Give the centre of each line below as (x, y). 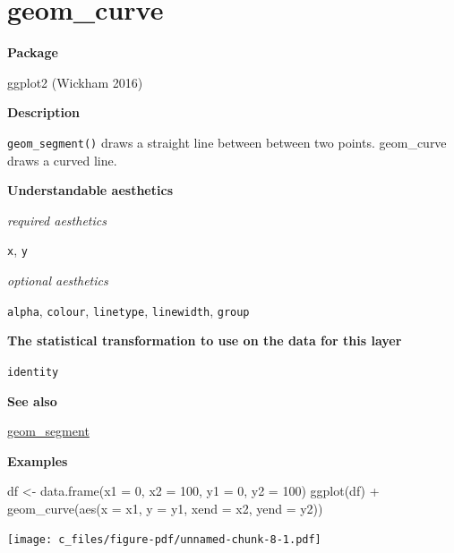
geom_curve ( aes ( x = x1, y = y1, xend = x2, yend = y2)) (165, 508)
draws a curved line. (62, 160)
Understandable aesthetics (90, 190)
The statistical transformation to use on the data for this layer (205, 340)
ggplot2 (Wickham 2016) (75, 82)
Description (44, 112)
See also (32, 400)
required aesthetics (57, 220)
